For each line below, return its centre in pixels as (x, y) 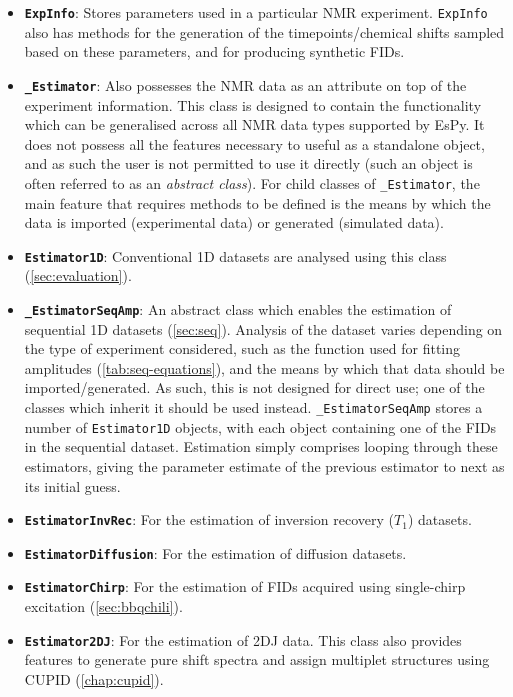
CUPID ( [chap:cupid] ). (94, 678)
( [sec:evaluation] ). (78, 275)
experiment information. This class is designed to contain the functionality (253, 104)
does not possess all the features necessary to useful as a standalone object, (254, 143)
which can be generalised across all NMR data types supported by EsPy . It (254, 124)
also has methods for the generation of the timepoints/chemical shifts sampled (264, 31)
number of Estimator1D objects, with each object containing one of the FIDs (260, 426)
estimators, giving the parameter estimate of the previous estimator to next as (264, 465)
